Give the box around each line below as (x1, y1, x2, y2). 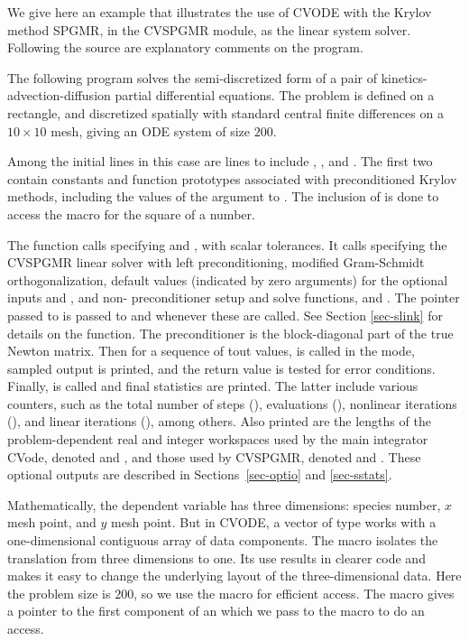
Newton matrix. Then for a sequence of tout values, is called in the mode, (7, 341, 415, 360)
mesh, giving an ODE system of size (51, 121, 251, 140)
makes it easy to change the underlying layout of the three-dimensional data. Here (7, 566, 462, 585)
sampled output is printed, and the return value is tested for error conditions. (7, 358, 436, 377)
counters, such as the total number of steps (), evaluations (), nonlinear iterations (7, 394, 457, 413)
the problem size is (7, 583, 111, 602)
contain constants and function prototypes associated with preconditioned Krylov (7, 169, 457, 188)
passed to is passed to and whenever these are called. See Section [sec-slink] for (7, 305, 443, 324)
